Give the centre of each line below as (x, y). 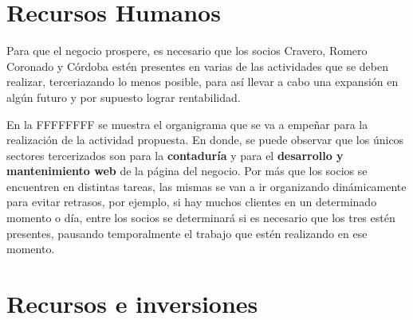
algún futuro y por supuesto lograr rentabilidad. (124, 97)
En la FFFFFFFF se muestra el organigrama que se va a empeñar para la (187, 124)
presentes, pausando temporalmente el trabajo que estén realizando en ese (187, 233)
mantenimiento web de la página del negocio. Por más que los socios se (187, 171)
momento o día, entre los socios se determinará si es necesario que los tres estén (201, 218)
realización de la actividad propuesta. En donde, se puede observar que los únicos (205, 140)
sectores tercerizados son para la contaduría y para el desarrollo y (175, 155)
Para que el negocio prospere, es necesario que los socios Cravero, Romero (187, 51)
